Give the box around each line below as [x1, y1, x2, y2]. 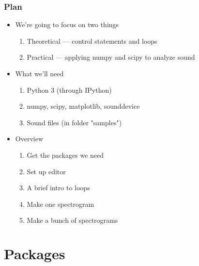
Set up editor [27, 166, 66, 176]
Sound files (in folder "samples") [27, 117, 122, 127]
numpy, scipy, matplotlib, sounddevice [27, 101, 140, 111]
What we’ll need [15, 68, 64, 78]
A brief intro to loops [27, 183, 90, 193]
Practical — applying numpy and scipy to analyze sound [27, 52, 195, 62]
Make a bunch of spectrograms [27, 215, 118, 225]
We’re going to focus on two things [15, 19, 119, 30]
